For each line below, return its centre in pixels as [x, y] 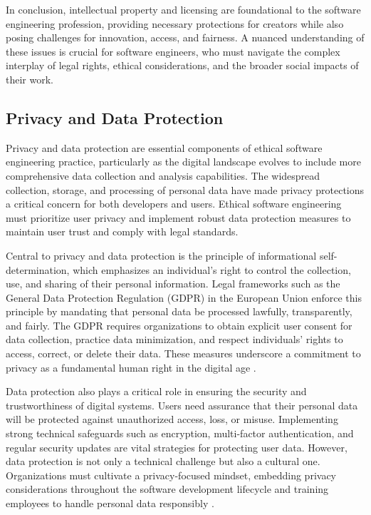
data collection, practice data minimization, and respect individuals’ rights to [174, 339]
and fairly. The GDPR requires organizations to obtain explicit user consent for [179, 325]
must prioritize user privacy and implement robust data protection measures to [178, 217]
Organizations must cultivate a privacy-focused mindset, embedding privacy [171, 475]
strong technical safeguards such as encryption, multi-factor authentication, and [180, 433]
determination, [38, 269]
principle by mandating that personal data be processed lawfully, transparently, [179, 311]
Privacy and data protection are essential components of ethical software [164, 147]
